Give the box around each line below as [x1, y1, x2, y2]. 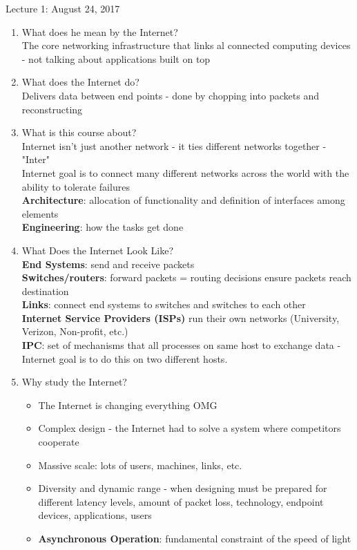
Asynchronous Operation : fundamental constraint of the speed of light [38, 531, 351, 545]
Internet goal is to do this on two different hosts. [21, 351, 228, 366]
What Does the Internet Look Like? [21, 243, 174, 257]
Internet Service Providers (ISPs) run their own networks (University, [21, 310, 340, 325]
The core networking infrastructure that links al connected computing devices [21, 38, 351, 53]
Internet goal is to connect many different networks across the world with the [21, 165, 349, 180]
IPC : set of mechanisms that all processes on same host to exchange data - [21, 338, 341, 352]
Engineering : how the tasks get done [21, 220, 184, 234]
